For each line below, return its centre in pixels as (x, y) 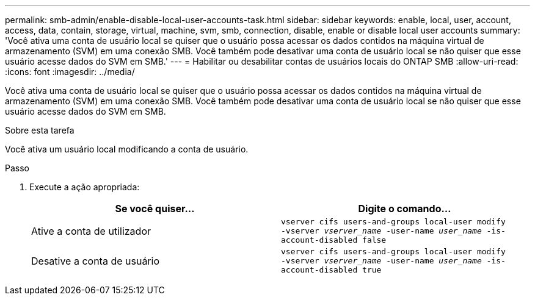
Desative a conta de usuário (96, 261)
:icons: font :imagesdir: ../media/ (70, 72)
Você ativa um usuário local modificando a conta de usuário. (127, 149)
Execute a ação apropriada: (85, 187)
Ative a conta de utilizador (91, 231)
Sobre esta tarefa (40, 130)
